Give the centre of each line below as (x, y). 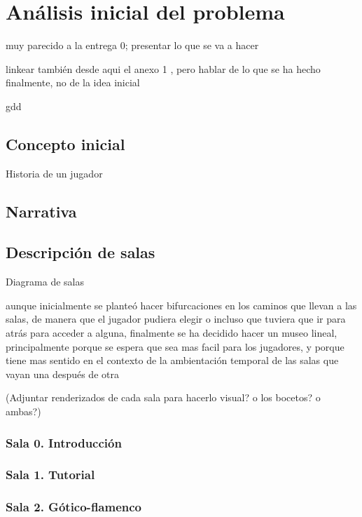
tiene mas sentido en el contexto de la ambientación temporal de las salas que (172, 360)
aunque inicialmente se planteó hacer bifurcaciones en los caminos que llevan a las (181, 305)
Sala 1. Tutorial (50, 475)
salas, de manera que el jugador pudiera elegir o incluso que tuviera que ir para (176, 319)
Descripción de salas (81, 252)
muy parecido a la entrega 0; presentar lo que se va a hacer (132, 45)
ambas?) (23, 411)
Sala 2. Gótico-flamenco (74, 507)
